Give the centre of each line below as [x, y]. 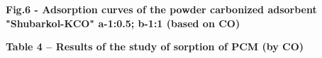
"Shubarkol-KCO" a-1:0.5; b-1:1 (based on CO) [123, 23]
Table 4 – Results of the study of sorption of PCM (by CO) [155, 46]
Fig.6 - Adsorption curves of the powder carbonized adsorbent [161, 9]
